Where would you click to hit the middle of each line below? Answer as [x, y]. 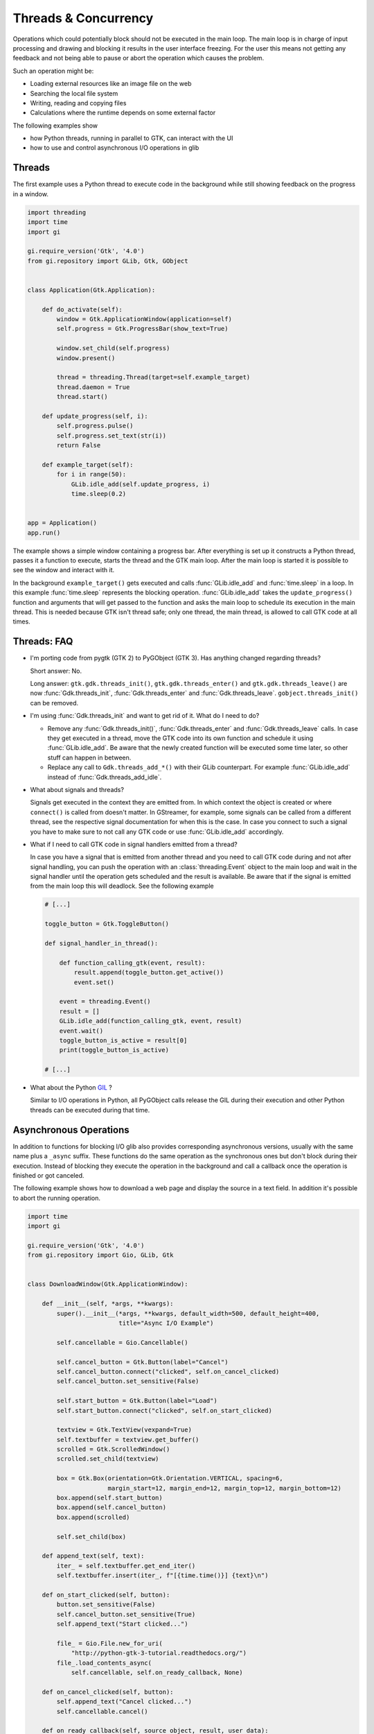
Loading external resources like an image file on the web [111, 84]
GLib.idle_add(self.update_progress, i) [141, 484]
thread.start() [82, 397]
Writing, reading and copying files [78, 103]
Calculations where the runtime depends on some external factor [123, 113]
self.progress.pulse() [95, 426]
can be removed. [54, 703]
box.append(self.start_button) [109, 1498]
